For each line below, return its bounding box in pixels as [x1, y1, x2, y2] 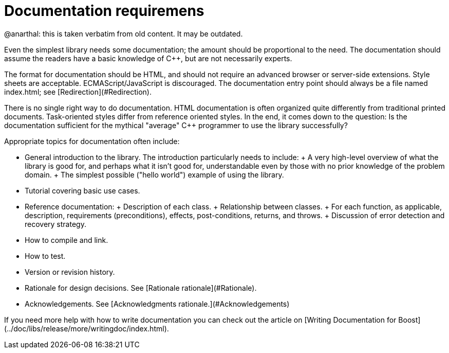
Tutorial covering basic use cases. [25, 186, 140, 195]
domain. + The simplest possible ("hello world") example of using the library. [25, 170, 284, 179]
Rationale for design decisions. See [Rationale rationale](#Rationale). [25, 283, 257, 292]
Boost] [398, 315, 421, 324]
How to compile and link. [25, 235, 108, 244]
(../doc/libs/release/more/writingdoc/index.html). [4, 324, 169, 333]
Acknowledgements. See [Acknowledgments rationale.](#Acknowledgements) [25, 299, 290, 308]
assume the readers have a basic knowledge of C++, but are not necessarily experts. [4, 54, 292, 63]
